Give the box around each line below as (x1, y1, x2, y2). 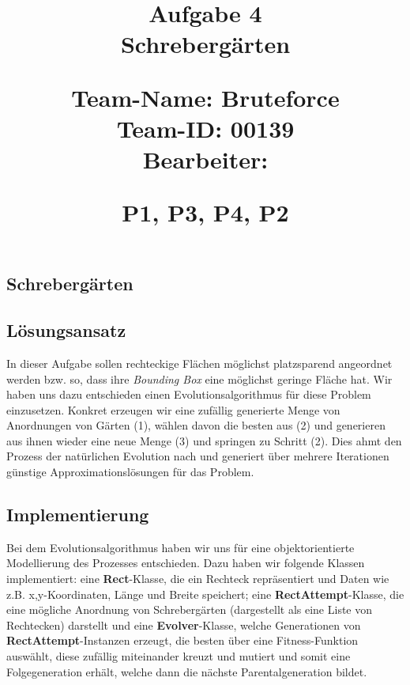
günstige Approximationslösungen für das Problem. (6, 464, 254, 480)
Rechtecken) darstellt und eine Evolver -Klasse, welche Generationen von (6, 616, 361, 633)
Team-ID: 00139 (116, 112, 295, 144)
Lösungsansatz (6, 318, 126, 342)
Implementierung (6, 502, 149, 527)
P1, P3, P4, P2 (122, 196, 289, 229)
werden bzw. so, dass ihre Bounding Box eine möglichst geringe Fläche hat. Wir (6, 370, 393, 387)
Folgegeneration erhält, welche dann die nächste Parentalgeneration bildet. (6, 663, 367, 679)
